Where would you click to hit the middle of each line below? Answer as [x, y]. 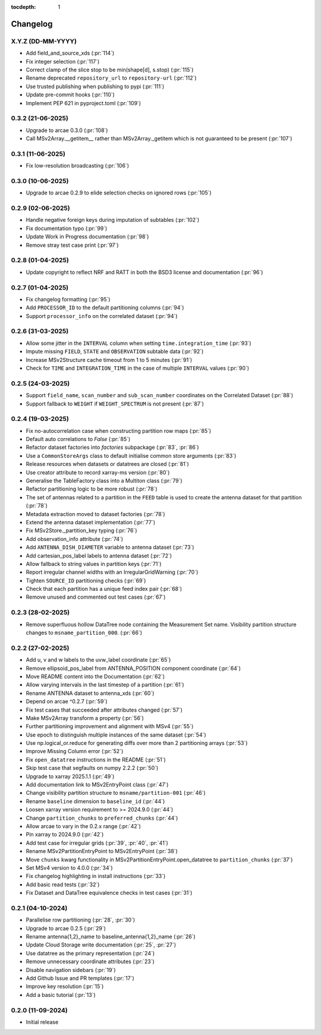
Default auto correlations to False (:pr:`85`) [78, 439]
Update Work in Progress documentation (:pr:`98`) [87, 237]
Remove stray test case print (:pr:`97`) [72, 245]
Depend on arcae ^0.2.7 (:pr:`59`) [67, 701]
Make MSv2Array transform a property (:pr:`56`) [85, 718]
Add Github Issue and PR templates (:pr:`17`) [80, 978]
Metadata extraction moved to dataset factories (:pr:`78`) [96, 514]
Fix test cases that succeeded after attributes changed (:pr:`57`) [104, 710]
